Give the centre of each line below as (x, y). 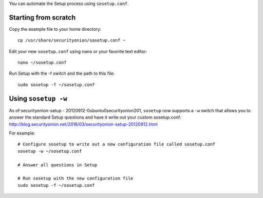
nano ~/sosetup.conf (42, 63)
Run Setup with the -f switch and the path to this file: (62, 74)
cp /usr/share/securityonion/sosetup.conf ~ (72, 40)
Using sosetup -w (38, 98)
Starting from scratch (42, 17)
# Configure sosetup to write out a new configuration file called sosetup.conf (117, 144)
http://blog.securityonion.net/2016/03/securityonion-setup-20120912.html (83, 124)
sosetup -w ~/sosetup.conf (50, 151)
